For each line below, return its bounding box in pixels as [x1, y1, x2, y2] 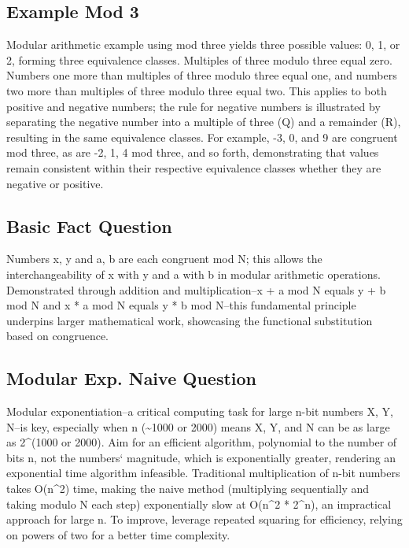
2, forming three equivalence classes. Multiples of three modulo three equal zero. [6, 51, 392, 68]
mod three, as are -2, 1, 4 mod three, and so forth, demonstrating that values [6, 144, 379, 161]
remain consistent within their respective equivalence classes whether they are [6, 159, 381, 176]
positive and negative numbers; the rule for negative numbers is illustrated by [6, 98, 381, 114]
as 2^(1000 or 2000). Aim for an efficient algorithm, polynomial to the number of [6, 434, 397, 450]
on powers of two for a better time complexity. [6, 526, 230, 542]
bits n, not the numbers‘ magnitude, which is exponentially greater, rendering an [6, 449, 396, 465]
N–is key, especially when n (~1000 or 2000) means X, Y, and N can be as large [6, 418, 390, 435]
